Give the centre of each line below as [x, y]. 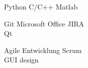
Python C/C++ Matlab [41, 6]
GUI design [21, 60]
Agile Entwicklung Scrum [43, 50]
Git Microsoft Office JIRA [44, 23]
